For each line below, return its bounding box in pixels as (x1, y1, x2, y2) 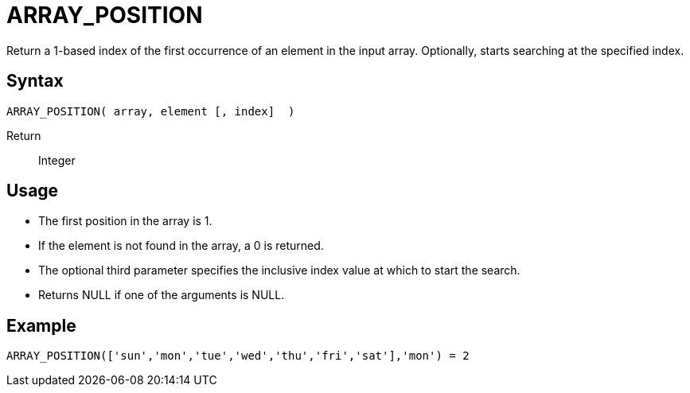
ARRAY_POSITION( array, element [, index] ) (6, 104, 295, 118)
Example (6, 315, 76, 336)
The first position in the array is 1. (38, 214, 212, 228)
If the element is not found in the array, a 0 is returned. (38, 239, 324, 253)
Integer (38, 153, 76, 167)
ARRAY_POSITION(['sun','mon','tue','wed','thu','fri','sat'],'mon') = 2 (6, 349, 470, 363)
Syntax (6, 71, 64, 91)
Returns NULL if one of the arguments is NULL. (38, 288, 285, 302)
